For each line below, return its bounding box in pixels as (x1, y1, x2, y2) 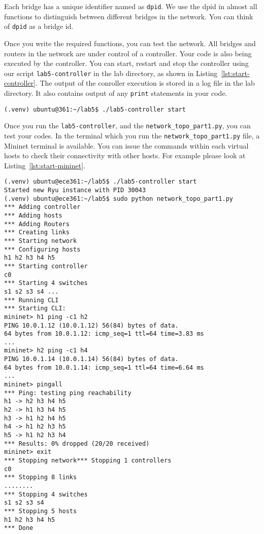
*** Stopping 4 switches (4, 490, 88, 498)
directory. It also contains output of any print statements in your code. (4, 87, 227, 98)
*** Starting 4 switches (4, 279, 88, 287)
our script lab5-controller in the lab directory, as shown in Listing (4, 67, 218, 78)
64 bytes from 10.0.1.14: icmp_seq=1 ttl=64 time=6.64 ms (4, 364, 204, 371)
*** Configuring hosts (4, 245, 81, 253)
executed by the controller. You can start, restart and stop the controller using (4, 58, 249, 68)
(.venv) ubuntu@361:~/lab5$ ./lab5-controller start (4, 105, 186, 113)
